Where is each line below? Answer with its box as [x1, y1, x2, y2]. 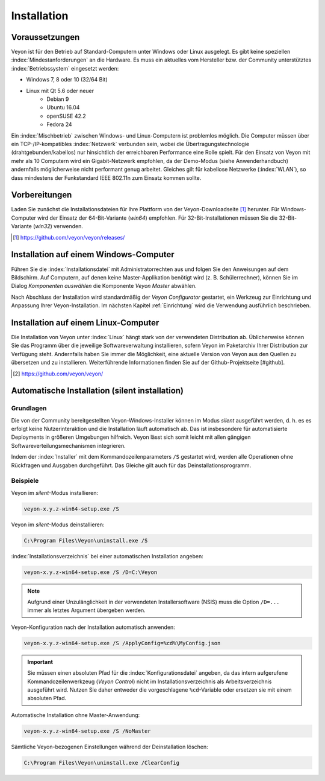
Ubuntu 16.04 [46, 104, 80, 111]
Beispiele [11, 477, 39, 485]
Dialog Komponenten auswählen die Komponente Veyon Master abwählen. [11, 282, 197, 290]
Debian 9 [46, 95, 69, 103]
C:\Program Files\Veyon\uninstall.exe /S [23, 537, 148, 544]
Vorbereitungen [11, 190, 72, 200]
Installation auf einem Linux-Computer [11, 317, 159, 328]
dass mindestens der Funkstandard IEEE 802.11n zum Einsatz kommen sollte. [11, 174, 202, 181]
